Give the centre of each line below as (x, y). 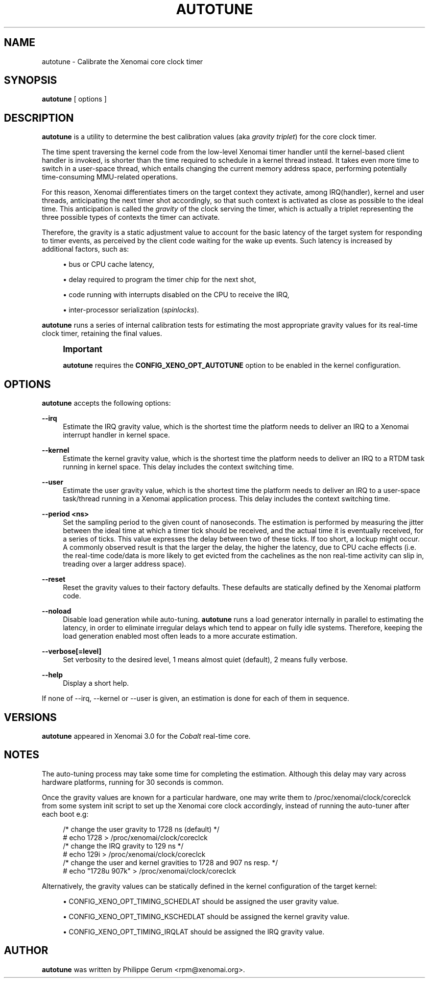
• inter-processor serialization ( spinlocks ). (131, 310)
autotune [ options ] (74, 99)
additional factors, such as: (85, 249)
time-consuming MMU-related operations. (110, 177)
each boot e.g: (65, 814)
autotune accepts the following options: (106, 403)
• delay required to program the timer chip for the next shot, (159, 280)
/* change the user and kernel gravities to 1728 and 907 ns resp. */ (170, 862)
